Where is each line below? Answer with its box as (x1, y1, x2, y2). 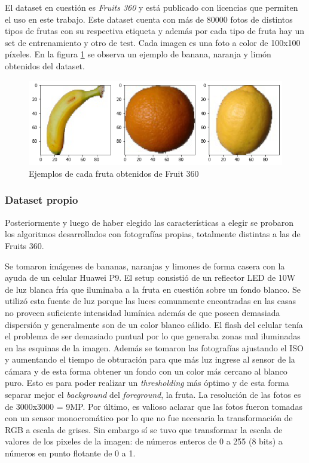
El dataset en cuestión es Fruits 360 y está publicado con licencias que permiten (5, 1, 298, 13)
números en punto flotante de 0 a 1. (5, 447, 136, 459)
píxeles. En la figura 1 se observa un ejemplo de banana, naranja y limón (5, 48, 271, 60)
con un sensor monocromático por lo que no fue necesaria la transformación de (5, 412, 293, 424)
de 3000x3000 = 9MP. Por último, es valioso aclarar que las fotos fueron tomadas (5, 400, 302, 412)
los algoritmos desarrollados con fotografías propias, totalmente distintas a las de (5, 228, 301, 240)
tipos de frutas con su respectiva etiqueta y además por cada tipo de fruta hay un (5, 24, 305, 37)
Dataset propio (5, 192, 78, 207)
